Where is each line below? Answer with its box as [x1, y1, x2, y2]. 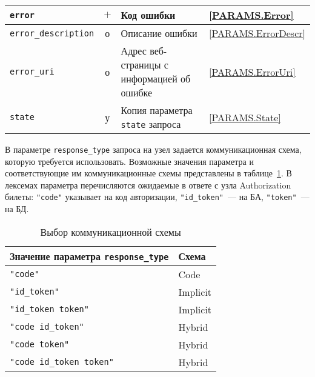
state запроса [121, 117, 181, 131]
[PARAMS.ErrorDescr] [209, 26, 305, 40]
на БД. [5, 202, 29, 215]
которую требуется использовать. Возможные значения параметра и [5, 155, 254, 167]
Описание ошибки [121, 26, 197, 40]
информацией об [121, 72, 191, 85]
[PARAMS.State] [209, 110, 281, 124]
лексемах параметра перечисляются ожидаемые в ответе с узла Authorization [5, 178, 291, 191]
